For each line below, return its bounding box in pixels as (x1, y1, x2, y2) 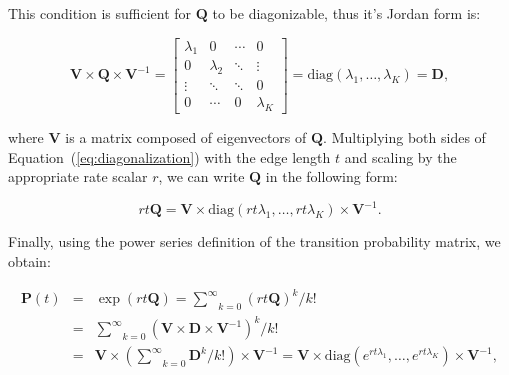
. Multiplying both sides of (323, 127, 486, 148)
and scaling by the (344, 146, 457, 167)
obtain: (8, 251, 51, 271)
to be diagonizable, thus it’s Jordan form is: (212, 3, 481, 23)
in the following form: (265, 166, 398, 187)
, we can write (158, 166, 245, 187)
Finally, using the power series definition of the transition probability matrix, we (8, 231, 501, 252)
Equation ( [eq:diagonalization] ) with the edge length (8, 146, 331, 167)
